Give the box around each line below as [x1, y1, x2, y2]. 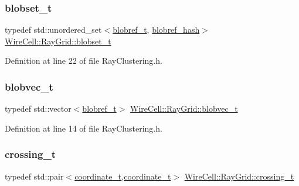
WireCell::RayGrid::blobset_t [5, 35, 111, 47]
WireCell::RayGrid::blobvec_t [130, 102, 238, 115]
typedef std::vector [5, 102, 72, 115]
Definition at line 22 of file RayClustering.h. [5, 54, 162, 67]
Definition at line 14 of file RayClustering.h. [5, 122, 162, 134]
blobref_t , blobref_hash [113, 23, 200, 36]
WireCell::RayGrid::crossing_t [184, 170, 294, 182]
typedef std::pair [5, 170, 64, 182]
